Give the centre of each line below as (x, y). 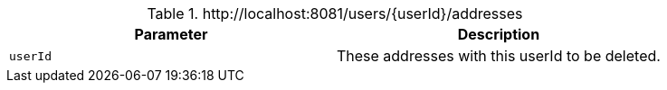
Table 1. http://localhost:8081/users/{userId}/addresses (335, 13)
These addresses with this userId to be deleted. (498, 56)
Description (499, 34)
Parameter (171, 34)
